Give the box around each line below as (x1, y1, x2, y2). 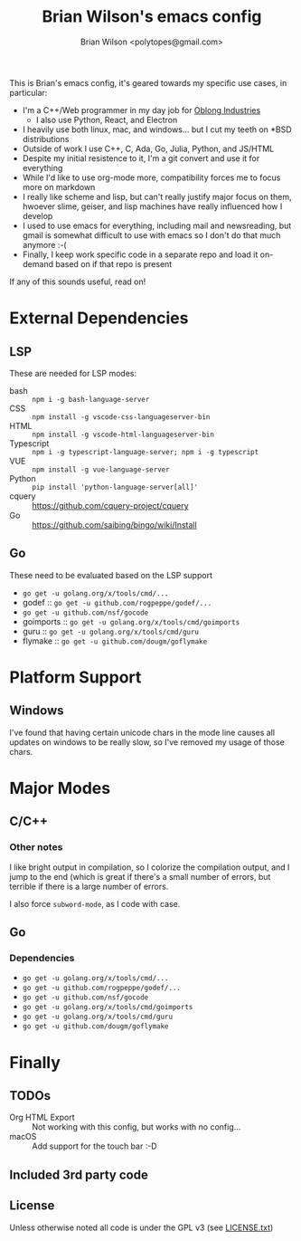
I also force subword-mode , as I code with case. (9, 898, 181, 909)
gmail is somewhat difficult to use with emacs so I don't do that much (22, 229, 281, 241)
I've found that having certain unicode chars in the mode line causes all (9, 727, 276, 738)
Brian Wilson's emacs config (42, 6, 262, 27)
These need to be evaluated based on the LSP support (9, 569, 212, 580)
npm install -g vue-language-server (32, 464, 170, 474)
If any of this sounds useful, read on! (9, 276, 146, 287)
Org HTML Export (9, 1112, 75, 1123)
